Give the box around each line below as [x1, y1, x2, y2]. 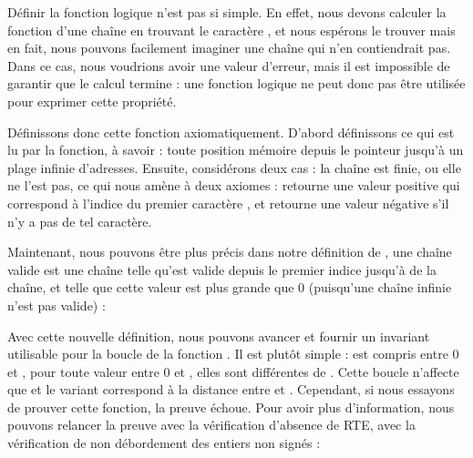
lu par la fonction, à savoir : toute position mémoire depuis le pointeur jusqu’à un [7, 140, 464, 159]
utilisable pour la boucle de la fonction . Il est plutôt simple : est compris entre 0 [7, 344, 459, 363]
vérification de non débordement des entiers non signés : [7, 433, 321, 453]
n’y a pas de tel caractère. [7, 211, 152, 230]
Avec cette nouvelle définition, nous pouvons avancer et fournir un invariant [7, 326, 430, 345]
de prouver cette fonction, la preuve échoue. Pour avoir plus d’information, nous [7, 397, 455, 416]
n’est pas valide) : [7, 295, 106, 314]
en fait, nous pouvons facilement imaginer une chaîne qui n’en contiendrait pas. [7, 38, 451, 57]
